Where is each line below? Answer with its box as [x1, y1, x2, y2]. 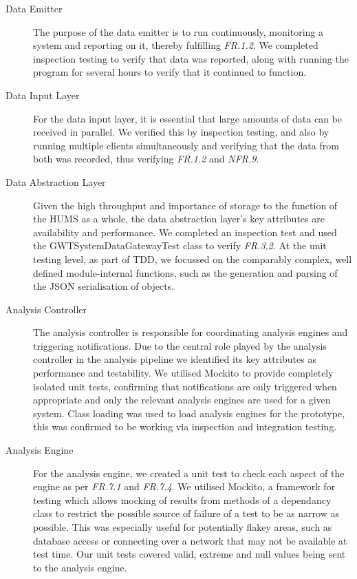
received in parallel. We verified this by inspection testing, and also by [33, 125, 329, 139]
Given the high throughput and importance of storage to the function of [33, 198, 338, 212]
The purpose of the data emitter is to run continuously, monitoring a [33, 24, 323, 39]
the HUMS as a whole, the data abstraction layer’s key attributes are [33, 211, 325, 226]
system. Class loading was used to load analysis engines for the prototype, [33, 406, 345, 420]
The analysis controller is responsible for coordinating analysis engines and [33, 325, 348, 339]
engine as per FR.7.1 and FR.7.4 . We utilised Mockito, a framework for [33, 479, 336, 494]
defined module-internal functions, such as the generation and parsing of [33, 265, 338, 280]
